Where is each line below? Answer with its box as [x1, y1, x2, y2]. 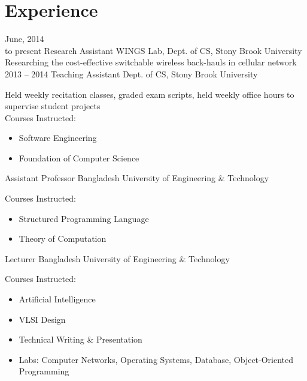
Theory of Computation [19, 232, 107, 245]
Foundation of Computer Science [19, 151, 139, 164]
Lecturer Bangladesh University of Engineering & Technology [5, 252, 230, 265]
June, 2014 [5, 32, 44, 45]
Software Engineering [19, 131, 97, 144]
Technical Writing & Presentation [19, 333, 142, 346]
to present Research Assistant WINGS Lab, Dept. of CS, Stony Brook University [5, 44, 302, 56]
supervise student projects [5, 100, 101, 112]
